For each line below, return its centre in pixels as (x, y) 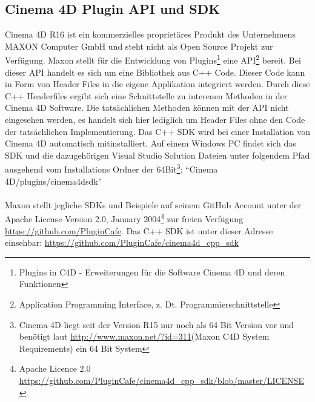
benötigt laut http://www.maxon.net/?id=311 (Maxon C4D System (144, 336)
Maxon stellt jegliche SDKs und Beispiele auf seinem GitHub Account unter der (153, 204)
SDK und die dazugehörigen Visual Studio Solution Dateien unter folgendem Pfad (157, 155)
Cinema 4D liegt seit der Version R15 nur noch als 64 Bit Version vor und (157, 324)
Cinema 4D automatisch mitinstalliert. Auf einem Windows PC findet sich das (151, 143)
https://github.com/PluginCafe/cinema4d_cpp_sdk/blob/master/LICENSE (161, 381)
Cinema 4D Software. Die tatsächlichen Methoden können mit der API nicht (147, 107)
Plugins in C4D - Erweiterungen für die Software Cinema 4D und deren (152, 272)
